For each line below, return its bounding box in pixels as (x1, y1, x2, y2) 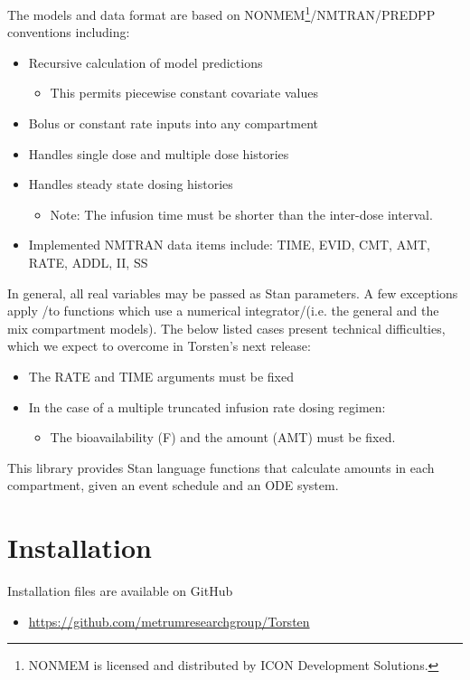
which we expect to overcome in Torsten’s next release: (7, 336, 311, 355)
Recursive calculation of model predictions (28, 52, 263, 71)
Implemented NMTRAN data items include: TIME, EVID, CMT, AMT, (28, 235, 430, 254)
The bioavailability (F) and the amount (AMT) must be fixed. (50, 428, 396, 447)
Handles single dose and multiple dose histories (28, 144, 289, 163)
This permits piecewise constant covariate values (50, 83, 318, 102)
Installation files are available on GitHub (7, 581, 233, 600)
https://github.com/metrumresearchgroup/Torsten (28, 611, 310, 630)
